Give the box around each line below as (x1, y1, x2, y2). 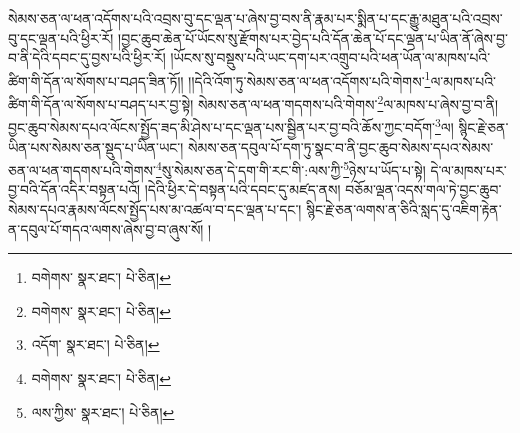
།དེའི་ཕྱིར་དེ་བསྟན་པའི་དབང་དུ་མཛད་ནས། (144, 179, 341, 200)
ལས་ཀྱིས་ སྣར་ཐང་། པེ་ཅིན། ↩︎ (31, 401, 175, 422)
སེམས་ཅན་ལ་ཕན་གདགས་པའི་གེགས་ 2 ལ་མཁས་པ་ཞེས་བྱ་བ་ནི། (197, 91, 499, 114)
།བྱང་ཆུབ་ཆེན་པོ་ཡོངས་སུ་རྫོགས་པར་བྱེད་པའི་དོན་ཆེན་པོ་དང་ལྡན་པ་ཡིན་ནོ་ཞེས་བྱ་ (118, 27, 508, 48)
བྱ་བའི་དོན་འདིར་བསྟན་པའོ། (8, 179, 141, 200)
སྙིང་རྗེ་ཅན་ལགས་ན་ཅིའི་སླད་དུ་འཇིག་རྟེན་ (306, 198, 502, 219)
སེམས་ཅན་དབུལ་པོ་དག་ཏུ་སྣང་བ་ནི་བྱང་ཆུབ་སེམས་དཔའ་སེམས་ (187, 136, 494, 157)
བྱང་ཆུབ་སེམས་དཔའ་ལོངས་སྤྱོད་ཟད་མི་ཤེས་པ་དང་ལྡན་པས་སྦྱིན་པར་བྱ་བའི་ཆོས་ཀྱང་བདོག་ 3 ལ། (8, 114, 454, 137)
